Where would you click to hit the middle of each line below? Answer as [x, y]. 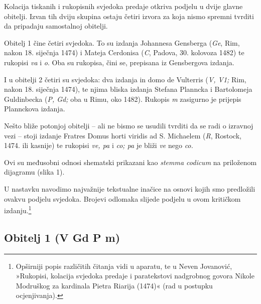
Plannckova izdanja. [35, 109]
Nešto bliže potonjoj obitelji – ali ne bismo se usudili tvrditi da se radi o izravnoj [129, 125]
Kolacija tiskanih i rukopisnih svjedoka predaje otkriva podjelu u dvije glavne [123, 6]
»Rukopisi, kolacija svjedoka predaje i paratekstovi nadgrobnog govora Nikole [135, 276]
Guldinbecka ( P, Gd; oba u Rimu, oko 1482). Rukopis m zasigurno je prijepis [123, 99]
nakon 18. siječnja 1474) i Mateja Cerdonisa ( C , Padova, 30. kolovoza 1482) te [124, 52]
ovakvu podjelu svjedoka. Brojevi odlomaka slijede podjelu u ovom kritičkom [122, 198]
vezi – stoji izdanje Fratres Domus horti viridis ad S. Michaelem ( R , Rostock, [123, 135]
